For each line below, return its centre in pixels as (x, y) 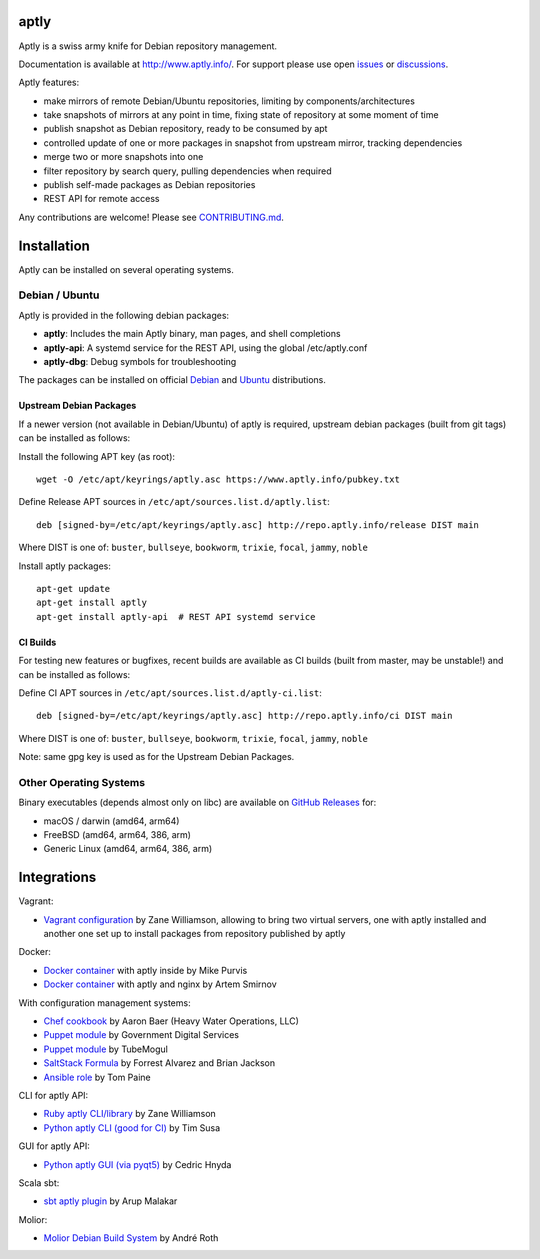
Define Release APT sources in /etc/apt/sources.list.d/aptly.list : (174, 502)
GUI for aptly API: (54, 1146)
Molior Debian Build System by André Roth (131, 1238)
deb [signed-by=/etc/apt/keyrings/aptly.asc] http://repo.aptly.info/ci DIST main (244, 716)
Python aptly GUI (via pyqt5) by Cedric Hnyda (137, 1164)
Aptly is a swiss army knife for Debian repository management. (148, 46)
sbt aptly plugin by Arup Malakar (110, 1201)
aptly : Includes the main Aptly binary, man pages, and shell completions (192, 334)
